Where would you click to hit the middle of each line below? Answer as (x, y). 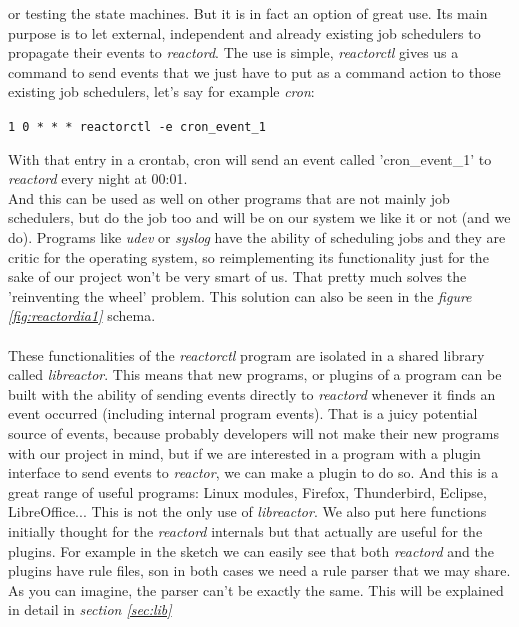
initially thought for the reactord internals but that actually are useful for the (245, 530)
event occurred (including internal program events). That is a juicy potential (243, 413)
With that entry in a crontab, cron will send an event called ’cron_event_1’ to (250, 158)
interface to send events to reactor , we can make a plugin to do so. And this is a (253, 472)
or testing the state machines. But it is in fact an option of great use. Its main (248, 13)
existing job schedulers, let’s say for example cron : (161, 91)
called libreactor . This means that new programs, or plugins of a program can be (255, 374)
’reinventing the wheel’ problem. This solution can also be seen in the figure (240, 295)
